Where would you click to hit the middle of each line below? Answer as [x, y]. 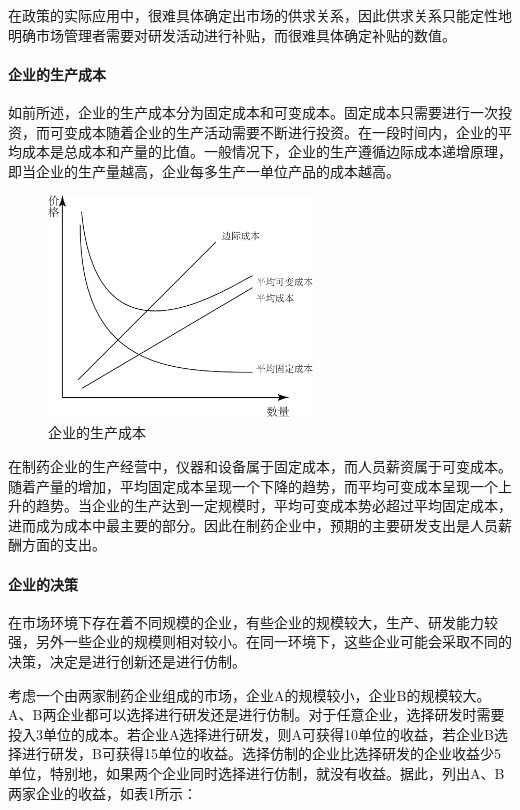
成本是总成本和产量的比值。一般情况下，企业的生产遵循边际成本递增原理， [266, 151]
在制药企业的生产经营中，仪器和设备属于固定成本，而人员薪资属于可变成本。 [260, 466]
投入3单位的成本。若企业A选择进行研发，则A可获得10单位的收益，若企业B [251, 733]
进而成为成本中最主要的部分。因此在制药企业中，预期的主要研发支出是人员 [253, 524]
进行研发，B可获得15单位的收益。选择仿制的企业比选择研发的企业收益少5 [261, 753]
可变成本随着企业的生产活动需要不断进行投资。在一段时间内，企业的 [273, 131]
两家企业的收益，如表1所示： [102, 792]
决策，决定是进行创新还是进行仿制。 [127, 660]
